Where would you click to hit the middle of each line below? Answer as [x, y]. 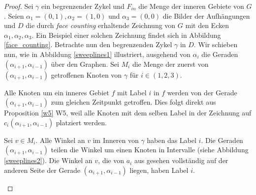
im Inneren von [116, 140]
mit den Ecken [207, 25]
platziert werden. [81, 122]
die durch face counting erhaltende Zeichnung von [101, 25]
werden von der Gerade [202, 92]
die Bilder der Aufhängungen [206, 15]
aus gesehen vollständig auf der [181, 160]
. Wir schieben [216, 44]
